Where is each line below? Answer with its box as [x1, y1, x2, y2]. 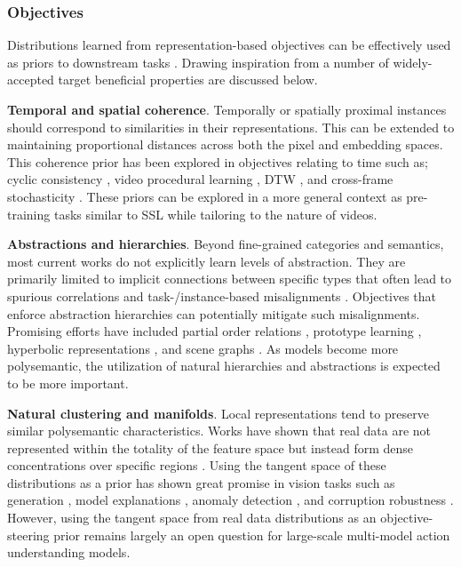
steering [7, 525, 50, 544]
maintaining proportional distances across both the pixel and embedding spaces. [7, 135, 443, 154]
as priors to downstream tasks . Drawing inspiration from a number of [7, 52, 389, 71]
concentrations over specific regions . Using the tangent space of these [7, 456, 386, 475]
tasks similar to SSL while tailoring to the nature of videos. [53, 204, 378, 223]
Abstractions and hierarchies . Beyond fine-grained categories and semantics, [7, 235, 444, 253]
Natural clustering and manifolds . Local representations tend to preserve [7, 403, 429, 422]
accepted [7, 70, 54, 89]
